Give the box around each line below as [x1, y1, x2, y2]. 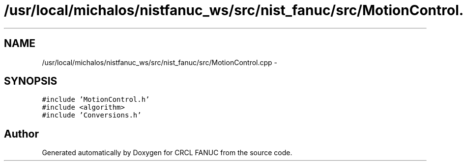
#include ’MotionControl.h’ [42, 95, 150, 104]
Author [4, 127, 39, 140]
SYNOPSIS [4, 75, 58, 88]
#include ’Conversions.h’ [42, 111, 142, 119]
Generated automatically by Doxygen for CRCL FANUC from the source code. [42, 148, 292, 157]
